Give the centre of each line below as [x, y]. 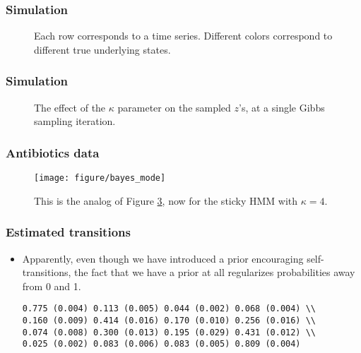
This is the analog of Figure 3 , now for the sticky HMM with [166, 200]
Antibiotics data [53, 152]
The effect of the [70, 107]
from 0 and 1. [52, 286]
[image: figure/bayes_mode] [100, 178]
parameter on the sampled [174, 107]
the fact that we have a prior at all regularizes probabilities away [215, 272]
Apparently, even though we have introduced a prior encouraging [163, 258]
